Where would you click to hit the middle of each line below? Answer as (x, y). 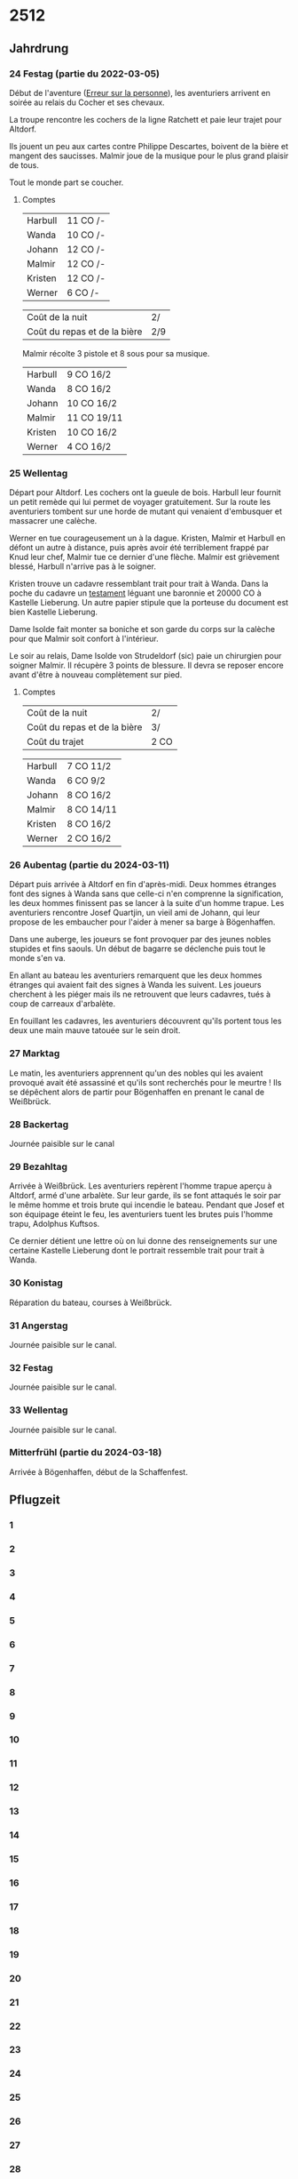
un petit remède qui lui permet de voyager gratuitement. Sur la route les (140, 502)
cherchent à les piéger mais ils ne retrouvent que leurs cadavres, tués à (140, 994)
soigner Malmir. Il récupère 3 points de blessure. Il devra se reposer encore (146, 665)
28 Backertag (39, 1124)
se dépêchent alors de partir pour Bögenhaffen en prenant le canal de (137, 1092)
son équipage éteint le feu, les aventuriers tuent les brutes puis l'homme (141, 1214)
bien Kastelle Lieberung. (54, 612)
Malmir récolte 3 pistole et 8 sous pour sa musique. (116, 353)
